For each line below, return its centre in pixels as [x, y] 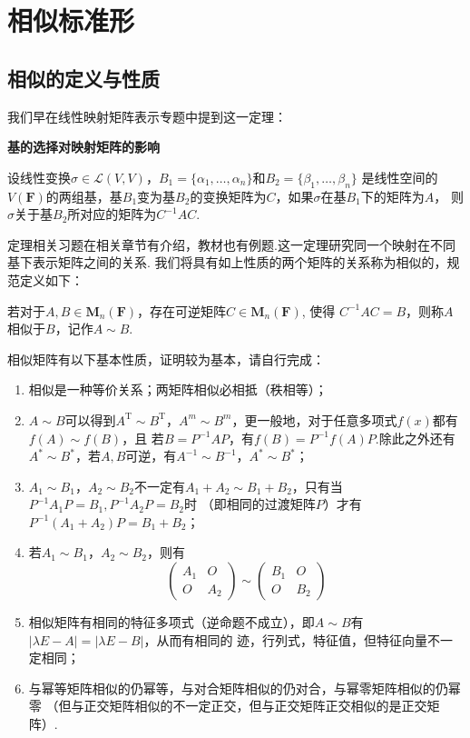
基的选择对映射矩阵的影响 [83, 147]
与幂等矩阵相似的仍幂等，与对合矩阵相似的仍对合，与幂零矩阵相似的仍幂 [245, 688]
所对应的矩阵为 [112, 214]
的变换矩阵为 [228, 196]
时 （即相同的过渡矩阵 [250, 504]
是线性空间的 [400, 177]
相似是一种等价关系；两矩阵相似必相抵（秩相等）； [178, 389]
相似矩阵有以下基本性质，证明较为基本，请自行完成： [166, 359]
